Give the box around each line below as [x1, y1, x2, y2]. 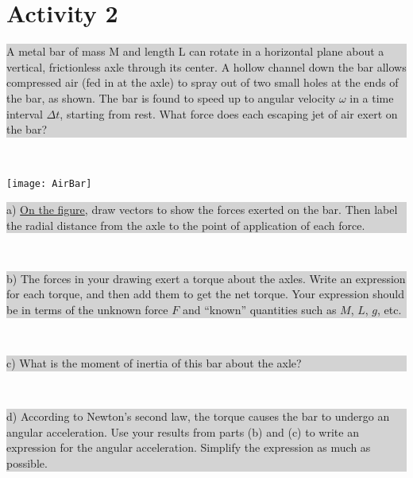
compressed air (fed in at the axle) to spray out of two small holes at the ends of [6, 74, 399, 91]
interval [6, 105, 43, 122]
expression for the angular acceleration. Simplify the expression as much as [6, 439, 371, 456]
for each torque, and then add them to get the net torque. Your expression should [6, 286, 404, 302]
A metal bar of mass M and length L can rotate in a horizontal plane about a [6, 43, 384, 60]
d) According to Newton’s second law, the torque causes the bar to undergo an [6, 408, 390, 425]
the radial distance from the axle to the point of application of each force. [6, 216, 365, 233]
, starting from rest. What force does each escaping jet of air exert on [60, 105, 398, 122]
